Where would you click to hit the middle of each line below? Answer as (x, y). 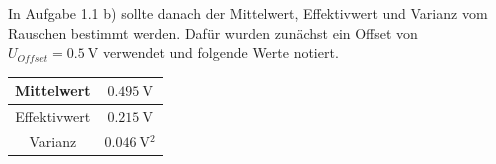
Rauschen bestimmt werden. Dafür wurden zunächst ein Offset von (213, 32)
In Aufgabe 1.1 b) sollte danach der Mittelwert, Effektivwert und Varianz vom (248, 13)
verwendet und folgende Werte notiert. (221, 52)
